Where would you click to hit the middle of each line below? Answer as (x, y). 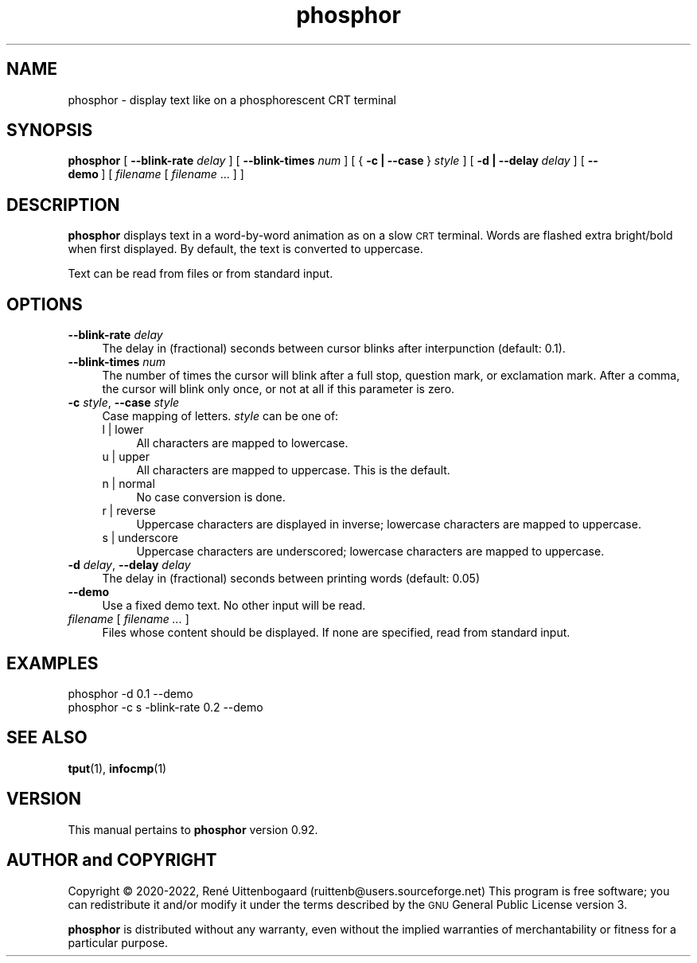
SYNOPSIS (50, 131)
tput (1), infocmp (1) (117, 768)
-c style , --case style (124, 403)
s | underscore (140, 538)
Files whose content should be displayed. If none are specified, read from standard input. (336, 633)
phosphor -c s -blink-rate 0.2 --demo (165, 707)
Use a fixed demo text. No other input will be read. (234, 606)
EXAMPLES (53, 663)
